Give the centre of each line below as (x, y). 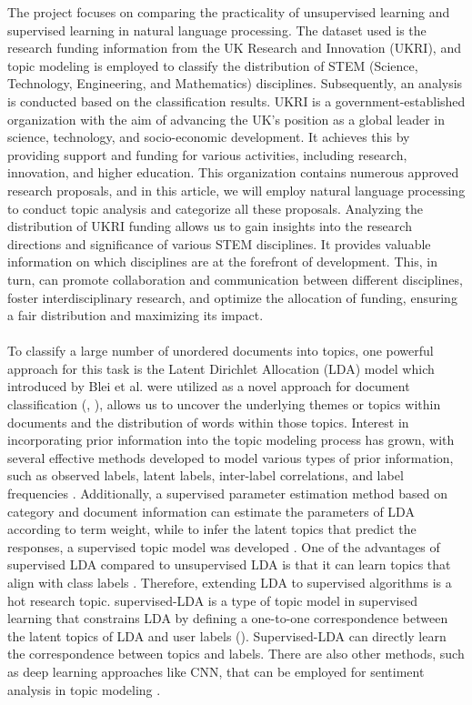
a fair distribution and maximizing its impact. (136, 315)
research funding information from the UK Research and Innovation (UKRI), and (234, 48)
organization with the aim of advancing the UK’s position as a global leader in (226, 119)
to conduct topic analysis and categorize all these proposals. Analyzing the (216, 208)
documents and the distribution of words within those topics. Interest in (208, 422)
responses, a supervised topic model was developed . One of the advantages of (224, 546)
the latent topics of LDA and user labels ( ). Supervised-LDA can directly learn (227, 635)
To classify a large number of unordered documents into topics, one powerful (221, 351)
